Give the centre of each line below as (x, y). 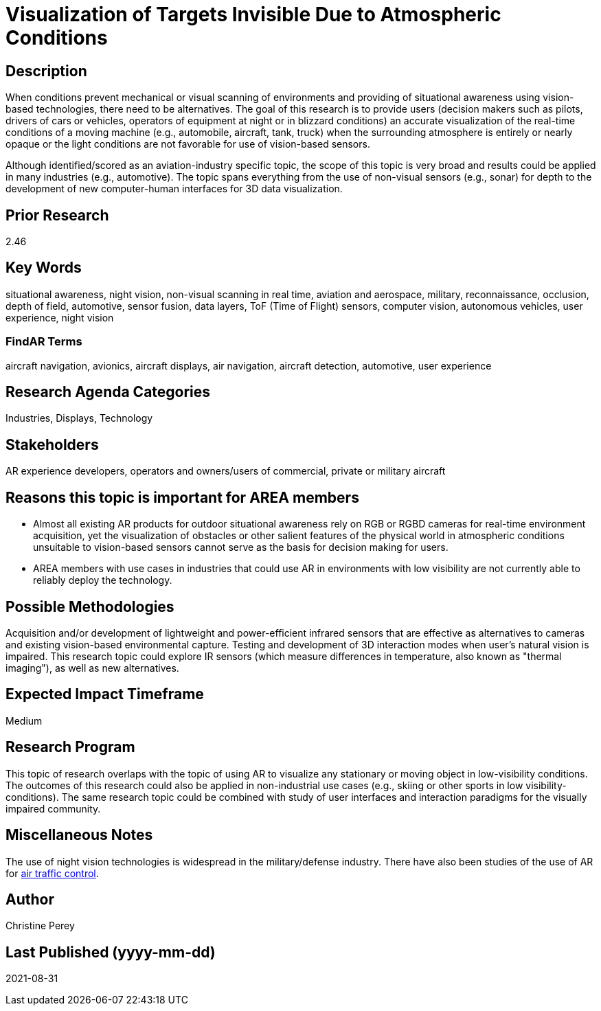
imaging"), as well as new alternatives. (92, 668)
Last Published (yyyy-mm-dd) (111, 952)
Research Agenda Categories (108, 392)
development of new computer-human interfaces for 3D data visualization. (174, 189)
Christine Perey (40, 926)
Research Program (70, 747)
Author (30, 899)
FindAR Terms (44, 342)
